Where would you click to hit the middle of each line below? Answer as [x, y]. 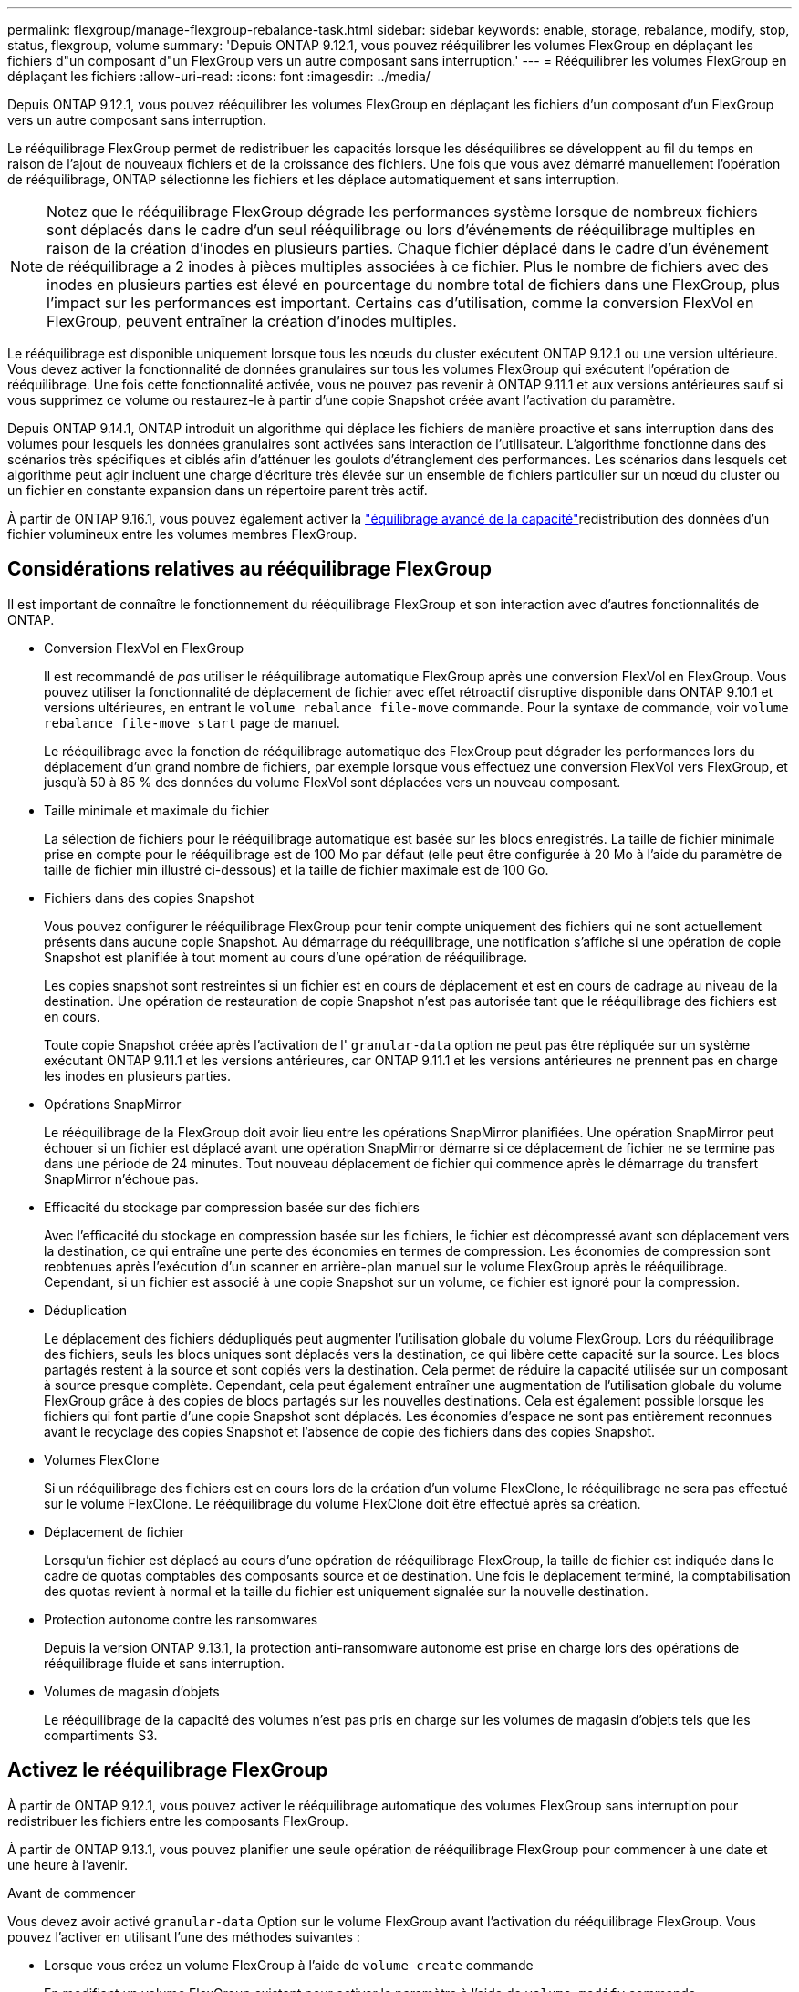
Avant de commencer [72, 1893]
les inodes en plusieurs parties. [138, 1075]
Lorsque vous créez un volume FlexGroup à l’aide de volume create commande [289, 1965]
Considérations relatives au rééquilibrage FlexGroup [249, 569]
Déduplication [86, 1310]
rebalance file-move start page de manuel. [192, 722]
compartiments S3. [101, 1735]
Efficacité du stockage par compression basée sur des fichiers [232, 1207]
